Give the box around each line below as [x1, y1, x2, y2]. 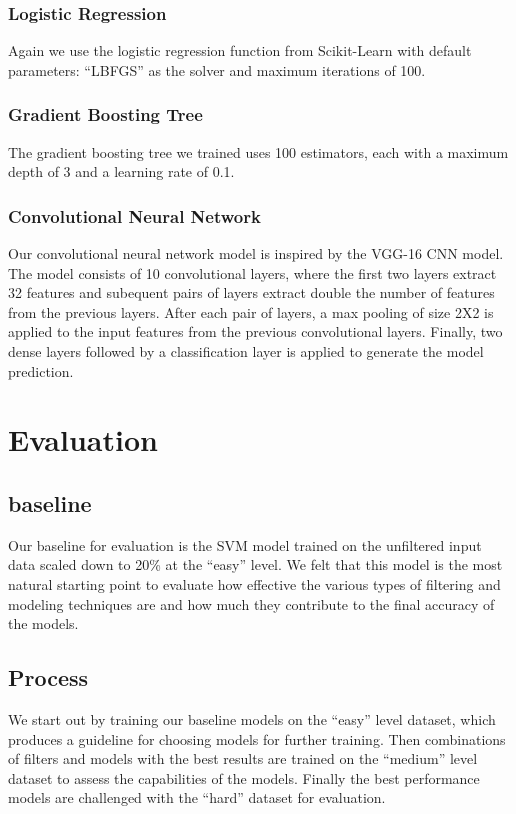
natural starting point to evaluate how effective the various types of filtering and [8, 573, 501, 594]
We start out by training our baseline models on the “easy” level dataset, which [8, 708, 496, 729]
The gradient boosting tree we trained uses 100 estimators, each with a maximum [8, 141, 509, 162]
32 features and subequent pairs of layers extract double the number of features [8, 282, 495, 303]
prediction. [8, 360, 74, 381]
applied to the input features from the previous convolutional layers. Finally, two [8, 321, 503, 342]
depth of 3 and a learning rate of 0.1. [8, 161, 235, 182]
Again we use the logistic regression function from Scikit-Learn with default [8, 40, 472, 61]
